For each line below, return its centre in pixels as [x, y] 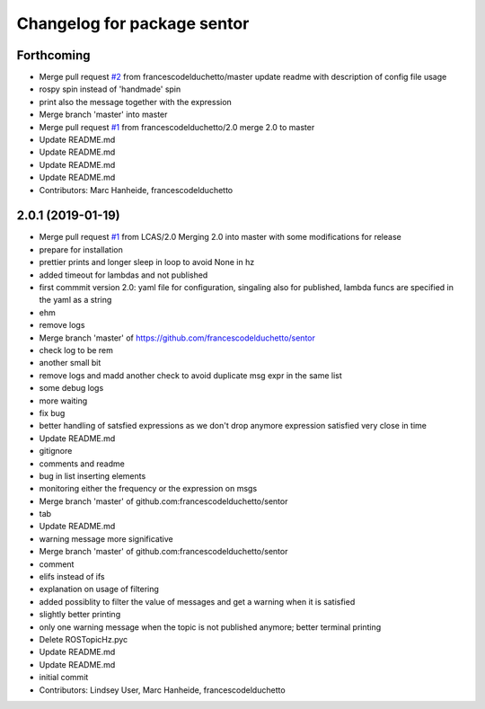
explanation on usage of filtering [99, 589]
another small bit [70, 363]
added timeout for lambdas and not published [123, 275]
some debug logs [71, 388]
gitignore [56, 451]
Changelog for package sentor [133, 23]
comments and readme [82, 464]
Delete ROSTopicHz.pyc [84, 639]
